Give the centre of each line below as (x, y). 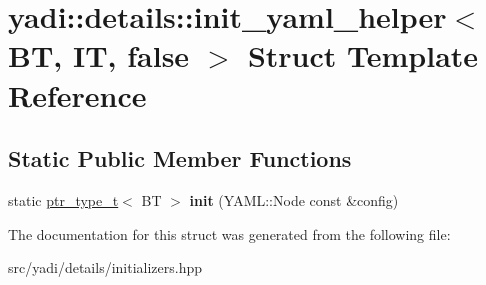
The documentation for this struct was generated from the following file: (229, 233)
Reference (77, 94)
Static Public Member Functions (180, 158)
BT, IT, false (99, 55)
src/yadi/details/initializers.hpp (105, 267)
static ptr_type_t (63, 199)
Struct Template (363, 55)
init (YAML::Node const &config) (294, 199)
